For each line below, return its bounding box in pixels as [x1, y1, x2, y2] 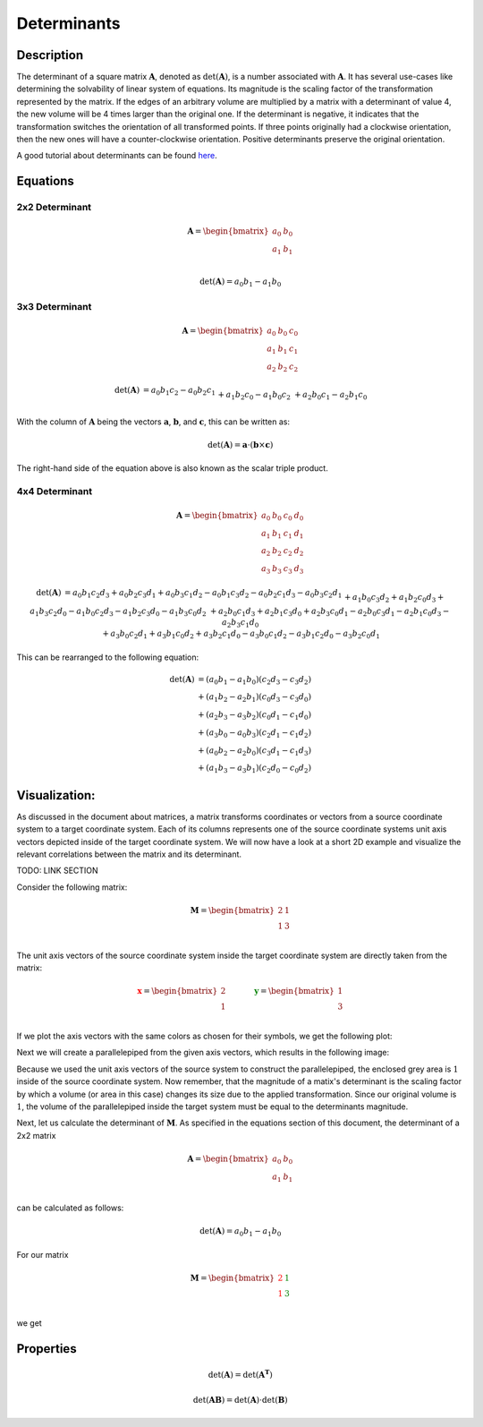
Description [16, 47, 84, 63]
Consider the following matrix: [16, 882, 128, 893]
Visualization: [16, 788, 96, 803]
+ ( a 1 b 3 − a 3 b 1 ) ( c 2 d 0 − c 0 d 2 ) [197, 763, 312, 775]
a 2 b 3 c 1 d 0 [222, 618, 259, 630]
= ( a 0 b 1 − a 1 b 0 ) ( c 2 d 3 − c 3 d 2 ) [197, 674, 312, 687]
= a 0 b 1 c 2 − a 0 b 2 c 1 [142, 385, 216, 397]
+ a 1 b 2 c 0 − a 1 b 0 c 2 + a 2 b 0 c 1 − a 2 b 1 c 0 [217, 389, 368, 402]
